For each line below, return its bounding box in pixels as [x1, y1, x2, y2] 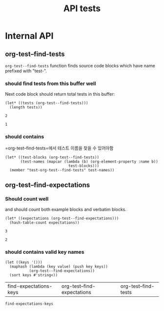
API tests [63, 3, 101, 14]
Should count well [5, 195, 49, 202]
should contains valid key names [5, 249, 84, 255]
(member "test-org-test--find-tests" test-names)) [9, 167, 115, 172]
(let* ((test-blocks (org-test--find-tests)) [5, 155, 99, 160]
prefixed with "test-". [5, 68, 47, 74]
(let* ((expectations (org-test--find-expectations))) [5, 216, 119, 221]
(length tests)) [9, 105, 42, 110]
